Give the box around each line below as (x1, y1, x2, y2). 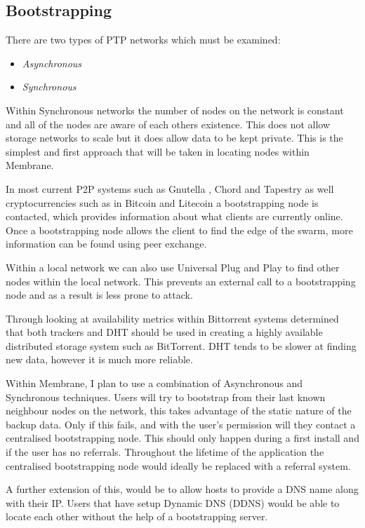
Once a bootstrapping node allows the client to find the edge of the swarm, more (6, 222, 353, 237)
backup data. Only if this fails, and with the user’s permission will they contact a (6, 417, 356, 431)
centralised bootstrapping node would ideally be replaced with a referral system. (6, 458, 351, 473)
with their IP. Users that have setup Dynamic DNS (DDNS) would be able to (6, 495, 340, 510)
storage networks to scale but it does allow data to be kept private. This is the (6, 130, 343, 145)
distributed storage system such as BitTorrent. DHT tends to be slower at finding (6, 338, 357, 353)
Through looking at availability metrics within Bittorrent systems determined (6, 311, 339, 325)
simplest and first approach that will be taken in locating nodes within (6, 144, 310, 158)
